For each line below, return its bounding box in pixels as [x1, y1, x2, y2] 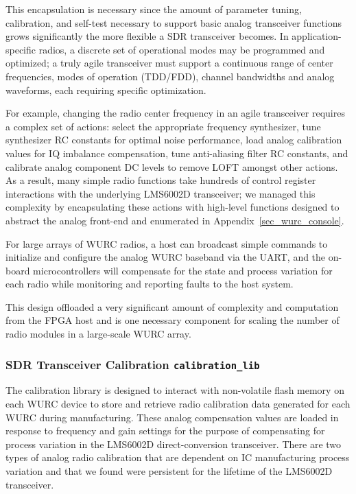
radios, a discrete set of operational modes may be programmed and [38, 42, 325, 56]
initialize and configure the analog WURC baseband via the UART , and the [5, 250, 326, 264]
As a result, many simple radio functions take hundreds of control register [5, 173, 316, 187]
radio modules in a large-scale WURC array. [5, 327, 191, 341]
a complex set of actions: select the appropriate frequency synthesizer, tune [5, 119, 321, 133]
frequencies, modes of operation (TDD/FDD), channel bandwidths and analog [5, 69, 335, 83]
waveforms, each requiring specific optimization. [5, 82, 206, 97]
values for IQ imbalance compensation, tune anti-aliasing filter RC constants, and [5, 145, 348, 160]
